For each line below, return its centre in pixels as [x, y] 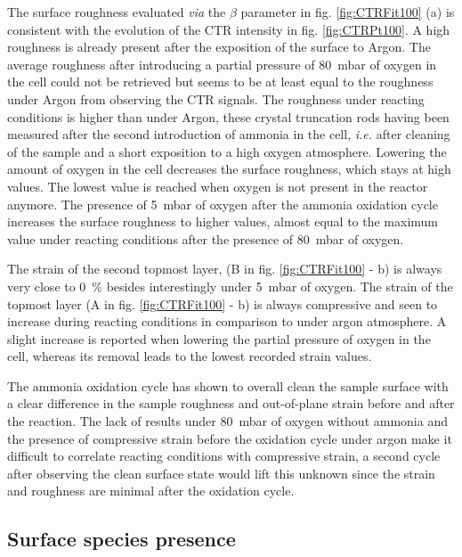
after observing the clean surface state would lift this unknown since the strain [221, 473]
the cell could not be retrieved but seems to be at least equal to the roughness [220, 82]
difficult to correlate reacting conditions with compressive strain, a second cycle [224, 456]
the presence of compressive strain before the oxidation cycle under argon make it [230, 438]
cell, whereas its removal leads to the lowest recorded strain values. [190, 356]
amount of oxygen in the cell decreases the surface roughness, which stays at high [229, 169]
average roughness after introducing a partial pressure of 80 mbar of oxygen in [222, 64]
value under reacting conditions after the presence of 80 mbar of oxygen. [206, 238]
